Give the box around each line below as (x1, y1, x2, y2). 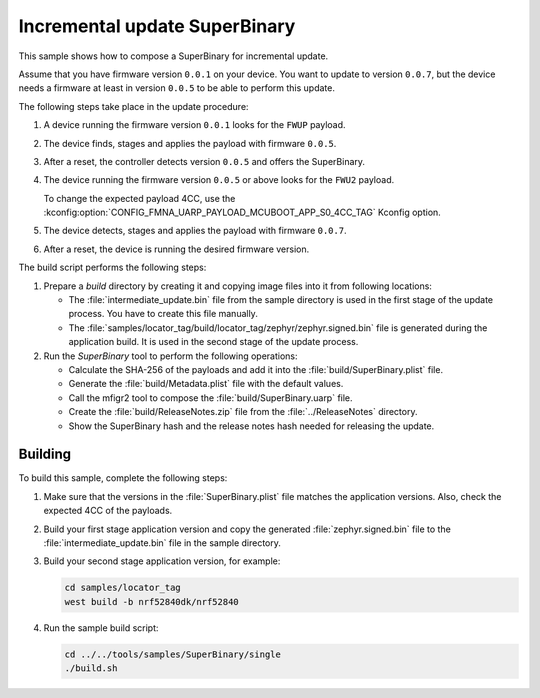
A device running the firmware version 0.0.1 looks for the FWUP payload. (43, 119, 346, 131)
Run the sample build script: (43, 621, 159, 634)
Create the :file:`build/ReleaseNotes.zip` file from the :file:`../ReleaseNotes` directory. (68, 406, 418, 418)
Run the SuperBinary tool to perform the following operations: (43, 350, 299, 362)
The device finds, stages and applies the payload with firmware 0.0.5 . (43, 137, 337, 149)
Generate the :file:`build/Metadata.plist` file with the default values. (68, 378, 344, 390)
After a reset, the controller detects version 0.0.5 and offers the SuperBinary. (43, 155, 365, 167)
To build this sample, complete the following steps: (18, 472, 228, 484)
